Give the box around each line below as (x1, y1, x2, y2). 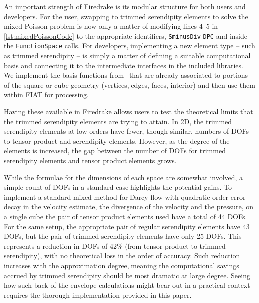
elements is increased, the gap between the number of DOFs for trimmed (4, 145, 226, 156)
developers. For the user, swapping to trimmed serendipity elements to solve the (4, 11, 248, 21)
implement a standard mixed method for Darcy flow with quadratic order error (4, 191, 246, 202)
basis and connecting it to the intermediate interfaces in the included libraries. (4, 60, 243, 70)
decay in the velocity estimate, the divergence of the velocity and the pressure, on (4, 201, 254, 212)
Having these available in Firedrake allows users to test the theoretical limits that (4, 106, 253, 117)
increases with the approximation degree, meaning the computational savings (4, 260, 239, 270)
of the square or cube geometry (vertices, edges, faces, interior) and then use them (4, 79, 255, 90)
